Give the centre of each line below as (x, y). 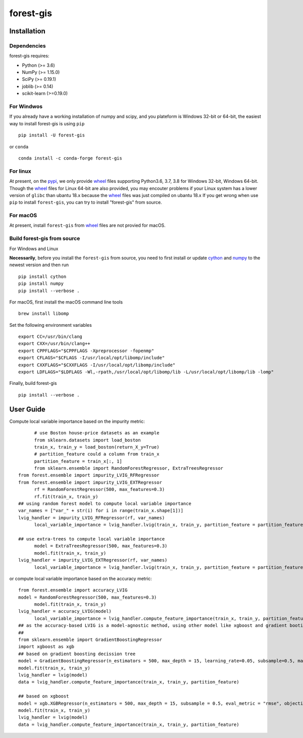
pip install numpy (41, 284)
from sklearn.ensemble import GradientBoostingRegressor (90, 640)
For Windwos (26, 107)
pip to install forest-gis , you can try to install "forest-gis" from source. (86, 203)
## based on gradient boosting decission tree (77, 654)
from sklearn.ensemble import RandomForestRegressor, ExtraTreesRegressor (129, 468)
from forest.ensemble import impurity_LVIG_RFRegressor (89, 475)
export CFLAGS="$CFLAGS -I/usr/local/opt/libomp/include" (92, 358)
